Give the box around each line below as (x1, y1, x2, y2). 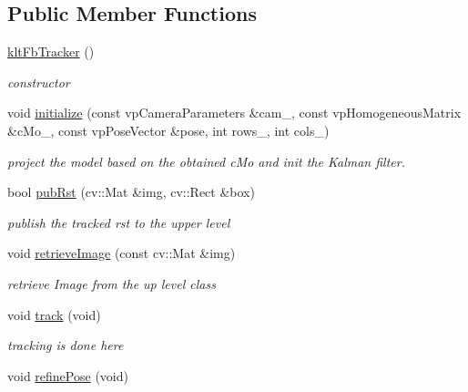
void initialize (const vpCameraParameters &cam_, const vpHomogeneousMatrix (7, 103, 462, 122)
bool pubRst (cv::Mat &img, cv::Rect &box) (7, 182, 255, 201)
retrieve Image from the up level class (7, 273, 216, 293)
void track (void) (7, 304, 101, 324)
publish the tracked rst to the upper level (7, 212, 230, 232)
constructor (7, 72, 70, 91)
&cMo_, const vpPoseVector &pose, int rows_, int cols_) (7, 120, 330, 139)
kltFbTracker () (7, 42, 95, 61)
